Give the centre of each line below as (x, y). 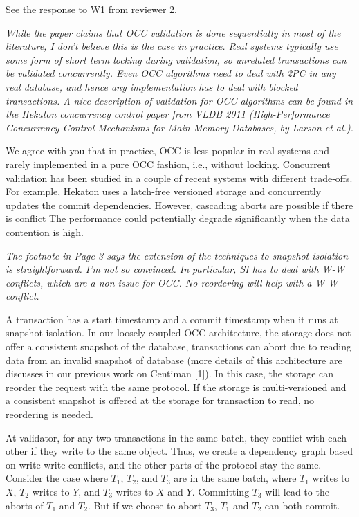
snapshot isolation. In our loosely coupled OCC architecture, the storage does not (178, 333)
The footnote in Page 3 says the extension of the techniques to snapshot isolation (177, 255)
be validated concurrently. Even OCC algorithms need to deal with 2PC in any (171, 73)
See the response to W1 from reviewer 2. (91, 9)
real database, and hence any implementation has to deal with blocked (152, 86)
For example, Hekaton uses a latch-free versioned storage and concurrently (164, 191)
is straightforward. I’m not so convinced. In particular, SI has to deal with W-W (175, 269)
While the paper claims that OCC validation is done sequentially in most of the (173, 32)
